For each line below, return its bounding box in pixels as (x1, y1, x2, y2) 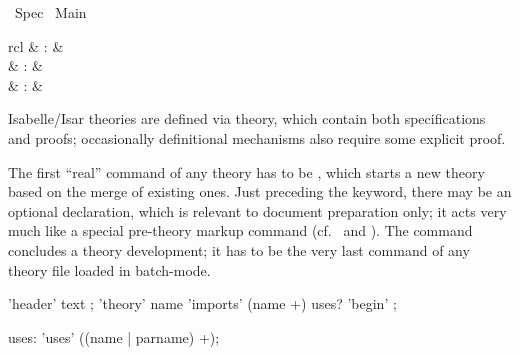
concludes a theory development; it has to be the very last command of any (8, 239, 470, 260)
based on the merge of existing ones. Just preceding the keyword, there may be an (8, 181, 512, 202)
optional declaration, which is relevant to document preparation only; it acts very (8, 200, 507, 221)
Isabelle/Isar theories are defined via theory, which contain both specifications (8, 108, 486, 129)
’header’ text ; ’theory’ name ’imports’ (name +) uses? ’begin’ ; (8, 293, 397, 314)
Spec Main (14, 2, 87, 22)
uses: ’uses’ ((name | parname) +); (8, 326, 220, 347)
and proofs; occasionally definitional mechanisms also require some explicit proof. (8, 127, 506, 148)
